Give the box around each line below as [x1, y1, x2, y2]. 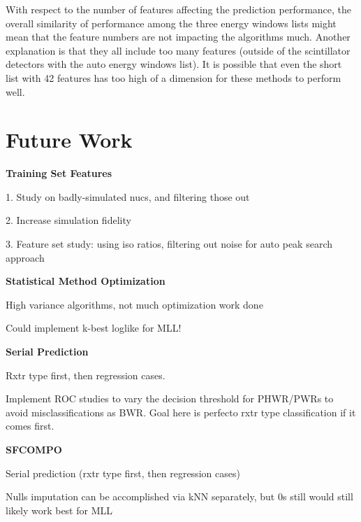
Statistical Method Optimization [6, 274, 165, 288]
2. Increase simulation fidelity [6, 213, 131, 227]
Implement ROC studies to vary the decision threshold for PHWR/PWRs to [6, 391, 334, 406]
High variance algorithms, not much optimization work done [6, 297, 263, 311]
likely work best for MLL [6, 502, 112, 517]
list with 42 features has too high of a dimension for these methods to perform [6, 70, 341, 85]
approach [6, 250, 45, 264]
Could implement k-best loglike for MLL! [6, 320, 182, 335]
